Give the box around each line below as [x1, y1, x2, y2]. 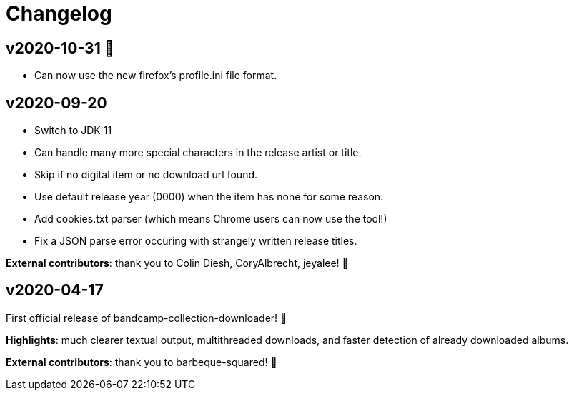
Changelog [6, 1, 112, 26]
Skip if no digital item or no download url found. [34, 168, 258, 181]
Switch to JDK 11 [34, 124, 112, 137]
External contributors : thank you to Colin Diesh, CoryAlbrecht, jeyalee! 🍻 [6, 257, 349, 270]
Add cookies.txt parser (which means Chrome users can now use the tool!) [34, 213, 387, 225]
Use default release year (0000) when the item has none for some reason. [34, 191, 384, 203]
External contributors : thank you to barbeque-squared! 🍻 [6, 355, 277, 368]
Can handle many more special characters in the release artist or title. [34, 146, 362, 159]
